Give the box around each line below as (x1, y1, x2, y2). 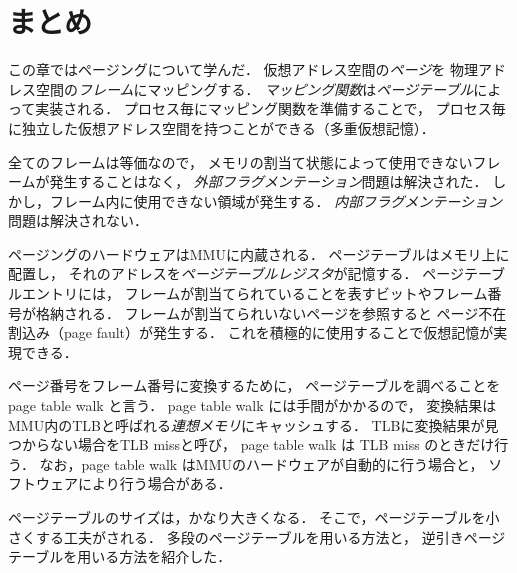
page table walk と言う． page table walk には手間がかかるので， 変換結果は (8, 395, 497, 416)
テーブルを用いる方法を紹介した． (8, 546, 232, 567)
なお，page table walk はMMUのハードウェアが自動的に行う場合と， (39, 453, 484, 474)
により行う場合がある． (77, 473, 232, 494)
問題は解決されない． (8, 210, 148, 231)
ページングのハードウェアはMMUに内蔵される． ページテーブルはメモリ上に (8, 243, 510, 264)
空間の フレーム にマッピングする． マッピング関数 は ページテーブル (35, 78, 474, 99)
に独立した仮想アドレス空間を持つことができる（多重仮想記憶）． (8, 117, 435, 138)
